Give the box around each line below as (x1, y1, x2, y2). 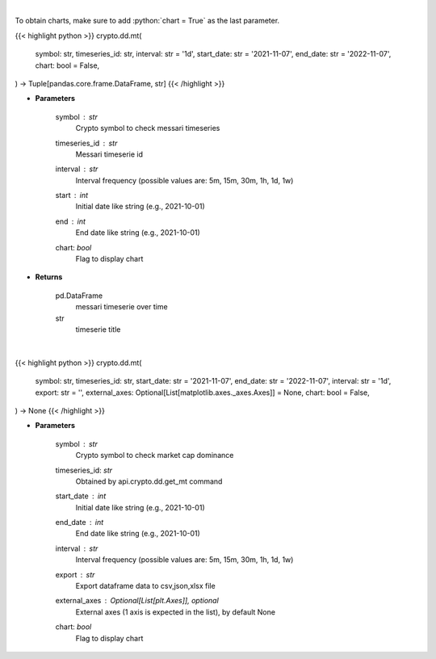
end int (55, 216, 86, 226)
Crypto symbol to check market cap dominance (75, 451, 234, 460)
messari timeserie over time (75, 302, 169, 312)
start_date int (55, 491, 107, 501)
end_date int (55, 518, 104, 527)
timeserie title (75, 324, 121, 334)
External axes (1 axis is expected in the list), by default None (75, 607, 276, 617)
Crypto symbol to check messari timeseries (75, 124, 220, 133)
